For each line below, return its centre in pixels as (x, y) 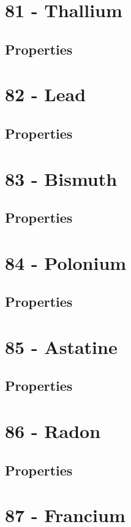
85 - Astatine (61, 346)
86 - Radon (53, 430)
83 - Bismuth (61, 178)
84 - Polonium (66, 262)
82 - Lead (46, 94)
